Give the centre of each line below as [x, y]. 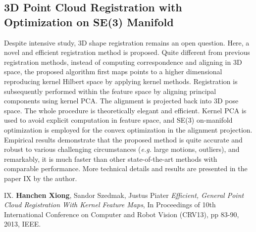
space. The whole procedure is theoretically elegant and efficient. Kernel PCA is [125, 110]
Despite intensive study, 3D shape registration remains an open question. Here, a [127, 42]
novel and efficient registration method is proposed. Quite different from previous [127, 52]
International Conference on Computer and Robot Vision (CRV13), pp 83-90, [122, 214]
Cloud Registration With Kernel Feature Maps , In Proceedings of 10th [110, 205]
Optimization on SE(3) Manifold [89, 22]
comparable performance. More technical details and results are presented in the [126, 168]
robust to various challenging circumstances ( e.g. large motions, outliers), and [122, 149]
